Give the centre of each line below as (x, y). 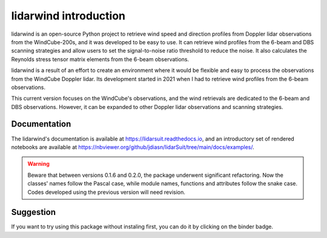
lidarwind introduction (68, 16)
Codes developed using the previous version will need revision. (107, 192)
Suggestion (33, 212)
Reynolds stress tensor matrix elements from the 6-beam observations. (100, 59)
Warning (38, 164)
